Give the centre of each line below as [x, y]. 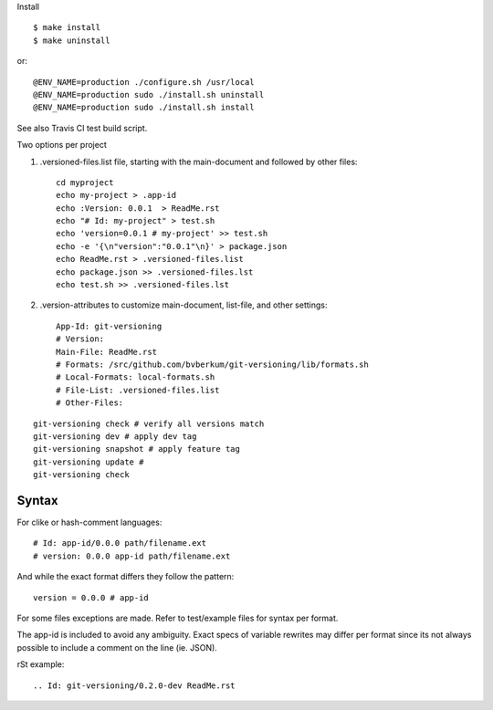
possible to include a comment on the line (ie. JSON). [117, 647]
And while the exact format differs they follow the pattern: [126, 577]
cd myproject [85, 182]
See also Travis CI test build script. [82, 128]
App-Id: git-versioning [109, 326]
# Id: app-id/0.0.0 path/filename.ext [120, 543]
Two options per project [62, 145]
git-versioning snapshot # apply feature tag [137, 449]
